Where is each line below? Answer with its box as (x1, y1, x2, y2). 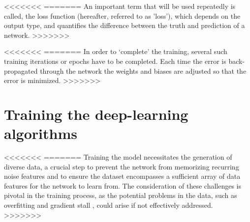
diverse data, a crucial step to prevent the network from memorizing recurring (4, 161, 239, 171)
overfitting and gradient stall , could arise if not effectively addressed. (4, 200, 213, 210)
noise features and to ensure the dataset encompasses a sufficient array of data (4, 171, 241, 181)
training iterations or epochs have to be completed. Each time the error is (4, 55, 226, 66)
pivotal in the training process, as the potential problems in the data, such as (4, 190, 237, 200)
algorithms (4, 123, 77, 143)
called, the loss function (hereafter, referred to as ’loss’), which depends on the (4, 10, 241, 21)
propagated (4, 65, 38, 76)
